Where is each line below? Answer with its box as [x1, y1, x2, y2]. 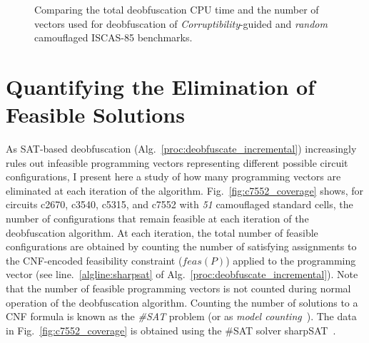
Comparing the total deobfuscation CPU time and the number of [34, 2, 319, 16]
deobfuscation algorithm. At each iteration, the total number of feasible [6, 225, 318, 240]
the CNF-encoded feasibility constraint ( [6, 252, 183, 267]
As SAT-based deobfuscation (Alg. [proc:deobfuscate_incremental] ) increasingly [6, 141, 357, 156]
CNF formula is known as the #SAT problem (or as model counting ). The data [6, 309, 357, 324]
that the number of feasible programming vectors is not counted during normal [6, 281, 351, 296]
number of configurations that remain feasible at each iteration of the [6, 211, 309, 226]
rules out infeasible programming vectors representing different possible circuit [6, 155, 348, 170]
